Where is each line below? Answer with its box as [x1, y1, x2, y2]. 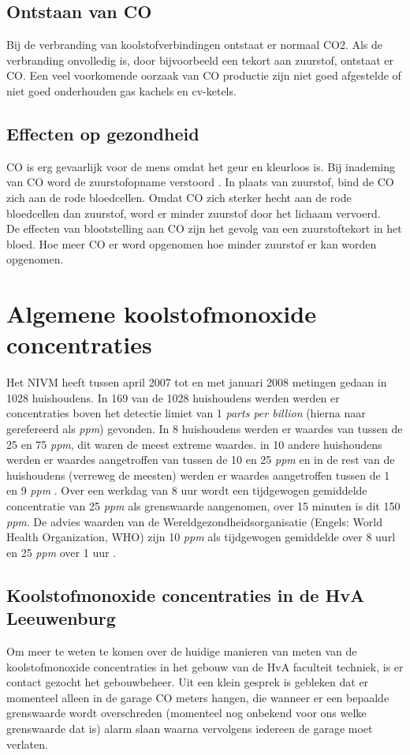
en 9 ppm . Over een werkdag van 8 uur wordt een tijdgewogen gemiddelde [6, 482, 367, 499]
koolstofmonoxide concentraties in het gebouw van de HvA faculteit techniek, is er [6, 658, 404, 675]
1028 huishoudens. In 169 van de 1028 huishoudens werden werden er [6, 389, 340, 406]
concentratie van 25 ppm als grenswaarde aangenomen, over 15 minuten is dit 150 [6, 498, 401, 514]
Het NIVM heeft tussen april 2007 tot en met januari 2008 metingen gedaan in [6, 374, 387, 391]
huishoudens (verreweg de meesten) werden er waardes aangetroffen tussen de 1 [6, 466, 390, 483]
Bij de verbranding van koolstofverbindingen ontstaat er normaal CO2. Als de [6, 36, 383, 53]
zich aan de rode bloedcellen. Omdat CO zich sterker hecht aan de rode [6, 189, 352, 205]
